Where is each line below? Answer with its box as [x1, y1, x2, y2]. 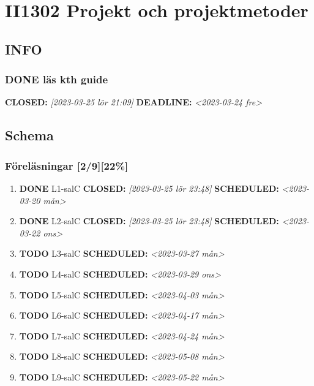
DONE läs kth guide [5, 72, 108, 87]
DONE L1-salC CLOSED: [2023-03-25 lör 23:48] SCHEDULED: [19, 181, 279, 194]
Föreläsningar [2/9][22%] [5, 157, 129, 173]
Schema [5, 126, 54, 145]
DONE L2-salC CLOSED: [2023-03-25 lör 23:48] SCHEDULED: [19, 214, 279, 227]
